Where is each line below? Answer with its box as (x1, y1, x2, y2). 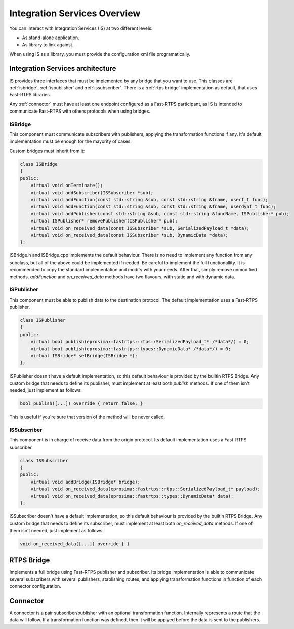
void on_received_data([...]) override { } (20, 541, 130, 547)
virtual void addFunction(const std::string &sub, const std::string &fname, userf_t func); (30, 197, 268, 203)
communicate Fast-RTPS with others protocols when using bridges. (9, 108, 150, 114)
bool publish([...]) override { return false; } (20, 401, 143, 406)
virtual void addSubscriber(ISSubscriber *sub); (30, 190, 154, 195)
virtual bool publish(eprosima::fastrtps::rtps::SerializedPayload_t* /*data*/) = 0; (30, 339, 250, 345)
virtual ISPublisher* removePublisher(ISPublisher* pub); (30, 218, 178, 224)
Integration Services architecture (9, 64, 116, 73)
